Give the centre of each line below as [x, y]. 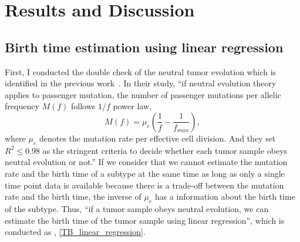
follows [83, 106]
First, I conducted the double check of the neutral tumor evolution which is [141, 71]
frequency [22, 106]
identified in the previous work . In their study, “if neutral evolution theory [141, 83]
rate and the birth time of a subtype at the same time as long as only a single [145, 173]
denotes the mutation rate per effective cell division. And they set [157, 138]
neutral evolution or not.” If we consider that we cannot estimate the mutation [146, 162]
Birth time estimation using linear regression [144, 47]
